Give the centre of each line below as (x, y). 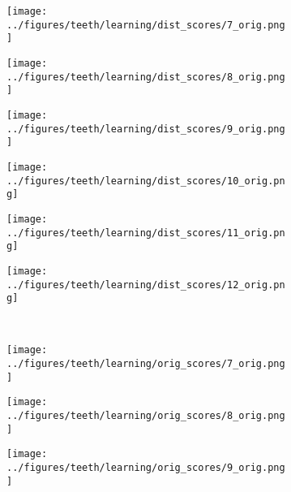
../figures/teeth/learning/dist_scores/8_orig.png (146, 77)
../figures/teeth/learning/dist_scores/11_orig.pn (146, 233)
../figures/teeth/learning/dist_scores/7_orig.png (146, 25)
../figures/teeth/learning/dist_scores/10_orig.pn (146, 181)
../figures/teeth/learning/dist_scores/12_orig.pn (146, 285)
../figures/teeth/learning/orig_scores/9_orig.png (146, 468)
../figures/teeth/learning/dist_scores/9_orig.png (146, 129)
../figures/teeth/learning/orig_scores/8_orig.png (146, 416)
